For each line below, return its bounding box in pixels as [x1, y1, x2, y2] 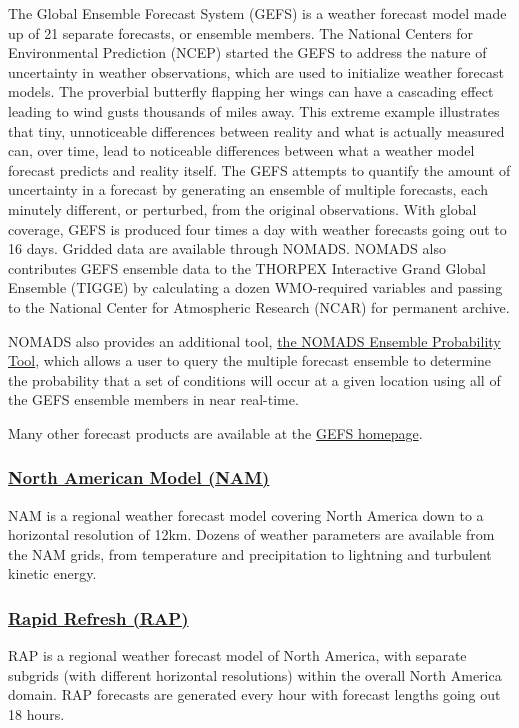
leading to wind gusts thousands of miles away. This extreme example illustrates [8, 100, 500, 121]
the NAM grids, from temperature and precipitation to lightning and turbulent [8, 543, 492, 564]
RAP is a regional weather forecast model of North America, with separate [8, 645, 467, 666]
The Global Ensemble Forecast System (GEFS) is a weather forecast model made [8, 3, 507, 23]
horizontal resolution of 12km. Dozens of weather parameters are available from [8, 524, 495, 545]
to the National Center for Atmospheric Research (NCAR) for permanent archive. [8, 296, 510, 317]
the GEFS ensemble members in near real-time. [8, 389, 299, 410]
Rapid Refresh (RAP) [8, 605, 189, 630]
